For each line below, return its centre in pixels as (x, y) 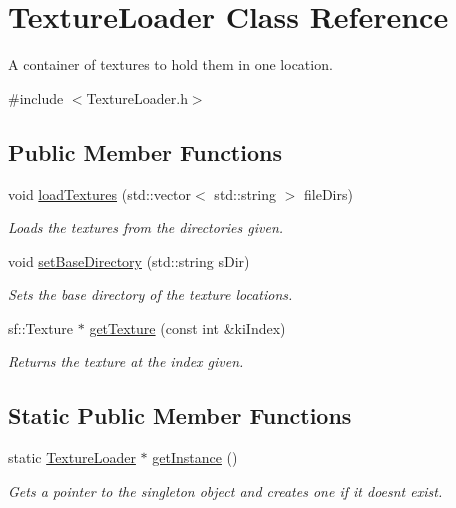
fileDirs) (328, 193)
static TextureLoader (72, 457)
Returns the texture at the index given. (126, 361)
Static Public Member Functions (180, 415)
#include (36, 97)
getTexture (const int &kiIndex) (187, 327)
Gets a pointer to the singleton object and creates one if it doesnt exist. (225, 490)
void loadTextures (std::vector (100, 193)
